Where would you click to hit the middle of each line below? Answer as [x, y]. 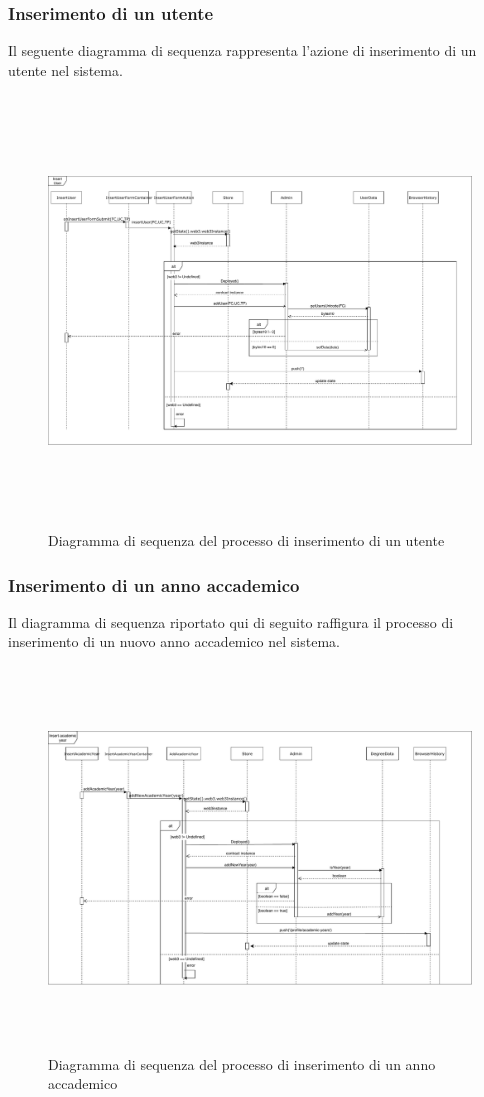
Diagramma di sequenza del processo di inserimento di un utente [246, 540]
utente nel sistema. [65, 69]
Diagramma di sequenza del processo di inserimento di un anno [242, 1063]
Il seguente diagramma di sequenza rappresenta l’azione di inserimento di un [242, 50]
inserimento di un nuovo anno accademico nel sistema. [174, 641]
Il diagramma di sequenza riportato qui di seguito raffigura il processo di [231, 621]
